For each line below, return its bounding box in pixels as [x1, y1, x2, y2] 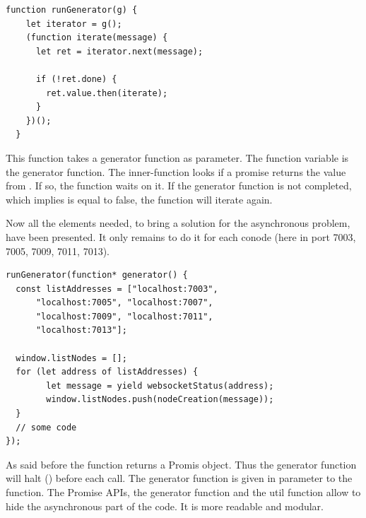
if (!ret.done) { [35, 73, 117, 84]
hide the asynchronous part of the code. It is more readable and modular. [6, 498, 324, 513]
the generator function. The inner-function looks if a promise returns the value [6, 164, 346, 179]
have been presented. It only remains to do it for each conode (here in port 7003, [6, 229, 356, 244]
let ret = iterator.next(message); [35, 46, 203, 57]
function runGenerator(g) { [6, 5, 138, 15]
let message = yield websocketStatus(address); [46, 380, 274, 391]
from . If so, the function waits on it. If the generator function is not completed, [6, 178, 352, 193]
